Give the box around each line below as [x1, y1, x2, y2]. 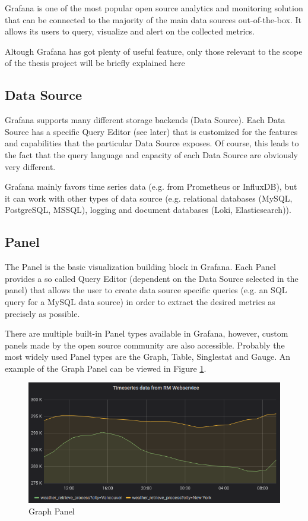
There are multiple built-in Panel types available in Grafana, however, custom [5, 327, 288, 340]
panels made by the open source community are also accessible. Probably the [5, 338, 285, 351]
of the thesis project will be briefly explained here [5, 57, 185, 69]
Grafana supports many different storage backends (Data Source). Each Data [5, 114, 285, 126]
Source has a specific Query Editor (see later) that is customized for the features [5, 125, 298, 137]
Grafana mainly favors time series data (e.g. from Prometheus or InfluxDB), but [5, 180, 297, 193]
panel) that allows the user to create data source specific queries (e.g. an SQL [5, 284, 287, 296]
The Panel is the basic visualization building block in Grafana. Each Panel [5, 260, 276, 273]
